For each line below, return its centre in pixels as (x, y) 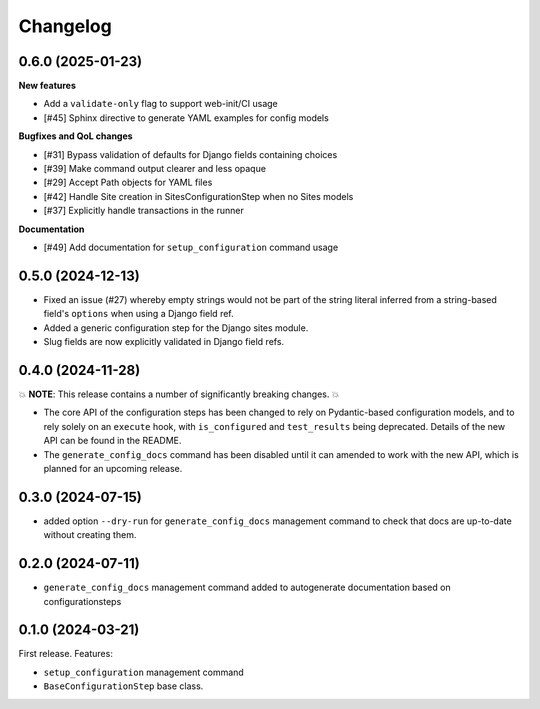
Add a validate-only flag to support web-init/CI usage (161, 104)
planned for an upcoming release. (113, 468)
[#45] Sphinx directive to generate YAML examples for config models (186, 117)
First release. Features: (66, 654)
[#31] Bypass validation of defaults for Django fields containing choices (190, 154)
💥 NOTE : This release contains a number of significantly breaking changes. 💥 (179, 394)
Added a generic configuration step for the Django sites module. (176, 327)
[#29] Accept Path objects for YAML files (128, 182)
